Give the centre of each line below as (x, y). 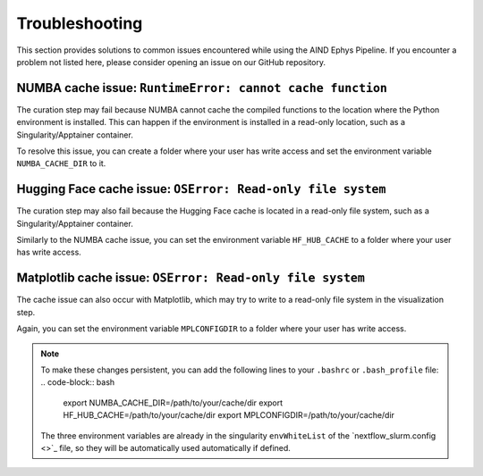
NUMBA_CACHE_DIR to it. (61, 163)
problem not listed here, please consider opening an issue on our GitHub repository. (171, 62)
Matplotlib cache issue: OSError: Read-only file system (191, 278)
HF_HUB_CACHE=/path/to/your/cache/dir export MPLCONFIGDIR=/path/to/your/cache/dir (229, 415)
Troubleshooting (80, 23)
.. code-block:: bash (78, 382)
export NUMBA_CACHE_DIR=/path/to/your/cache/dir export (173, 403)
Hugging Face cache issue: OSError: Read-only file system (201, 189)
